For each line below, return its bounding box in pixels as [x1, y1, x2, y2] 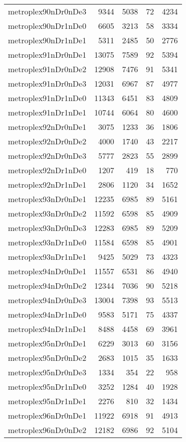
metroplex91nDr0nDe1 [8, 49, 87, 60]
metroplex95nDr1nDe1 [8, 395, 87, 407]
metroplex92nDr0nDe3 [8, 150, 87, 161]
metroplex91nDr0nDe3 [8, 78, 87, 89]
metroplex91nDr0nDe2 [8, 63, 87, 75]
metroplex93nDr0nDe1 [8, 193, 87, 205]
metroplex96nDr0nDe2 [8, 424, 87, 436]
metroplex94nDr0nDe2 [8, 280, 87, 291]
